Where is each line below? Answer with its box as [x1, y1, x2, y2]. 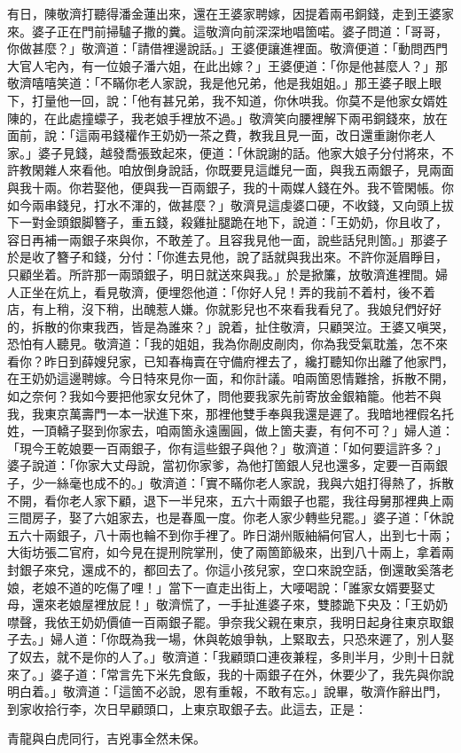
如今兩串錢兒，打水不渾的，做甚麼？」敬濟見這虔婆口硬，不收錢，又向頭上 [7, 195, 441, 214]
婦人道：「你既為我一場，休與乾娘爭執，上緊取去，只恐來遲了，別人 [50, 630, 441, 648]
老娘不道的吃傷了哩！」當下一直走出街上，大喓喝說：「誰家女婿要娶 [31, 577, 423, 596]
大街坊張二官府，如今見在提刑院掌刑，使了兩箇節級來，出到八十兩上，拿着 [7, 543, 441, 561]
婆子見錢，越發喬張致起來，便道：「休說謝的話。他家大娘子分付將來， [37, 143, 441, 161]
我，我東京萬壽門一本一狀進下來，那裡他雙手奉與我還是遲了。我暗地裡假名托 [7, 404, 454, 422]
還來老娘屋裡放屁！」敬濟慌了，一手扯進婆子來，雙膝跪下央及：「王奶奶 [31, 595, 448, 614]
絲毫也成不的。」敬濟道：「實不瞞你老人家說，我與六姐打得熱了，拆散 [56, 474, 454, 492]
